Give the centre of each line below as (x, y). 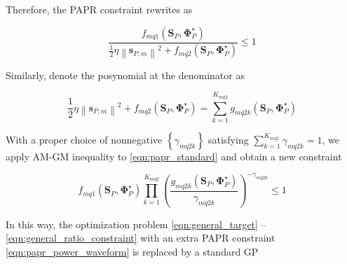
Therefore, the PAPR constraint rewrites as (99, 9)
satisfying (228, 139)
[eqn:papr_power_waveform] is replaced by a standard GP (132, 251)
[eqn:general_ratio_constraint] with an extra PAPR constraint (141, 238)
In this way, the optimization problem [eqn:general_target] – (136, 224)
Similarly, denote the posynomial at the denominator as (125, 75)
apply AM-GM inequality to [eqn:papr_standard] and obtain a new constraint (174, 156)
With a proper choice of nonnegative (84, 139)
